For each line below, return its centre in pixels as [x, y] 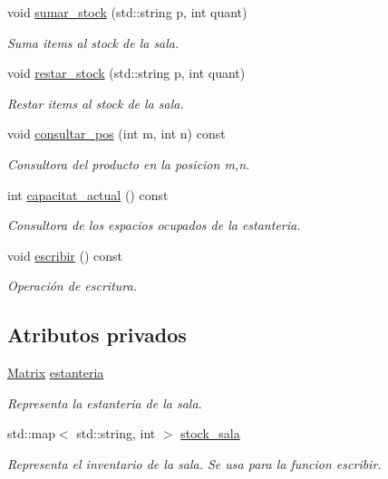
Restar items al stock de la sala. [96, 103]
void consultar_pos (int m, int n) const [116, 134]
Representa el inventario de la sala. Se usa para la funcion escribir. [194, 463]
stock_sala [210, 433]
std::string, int [116, 433]
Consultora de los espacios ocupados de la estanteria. [154, 225]
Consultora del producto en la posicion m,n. [129, 163]
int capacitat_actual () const [88, 194]
